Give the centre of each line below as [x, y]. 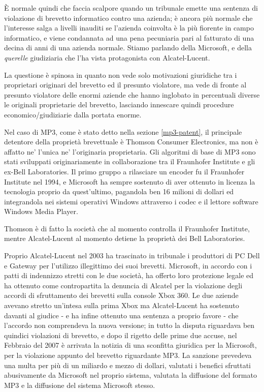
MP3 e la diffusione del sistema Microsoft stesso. [80, 385]
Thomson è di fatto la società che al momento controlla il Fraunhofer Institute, [127, 228]
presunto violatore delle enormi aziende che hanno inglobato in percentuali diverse [132, 94]
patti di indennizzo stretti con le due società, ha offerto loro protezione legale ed [129, 275]
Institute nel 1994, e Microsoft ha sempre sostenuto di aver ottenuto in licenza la [130, 181]
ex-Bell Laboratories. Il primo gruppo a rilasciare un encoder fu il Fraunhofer [124, 171]
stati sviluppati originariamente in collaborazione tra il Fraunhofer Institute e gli [130, 161]
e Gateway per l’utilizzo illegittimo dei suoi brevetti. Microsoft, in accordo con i [128, 265]
